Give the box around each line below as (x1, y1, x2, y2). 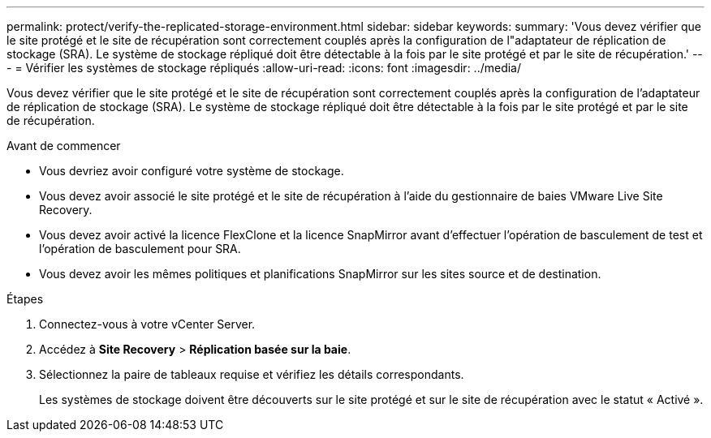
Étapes (6, 292, 44, 306)
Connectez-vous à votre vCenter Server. (39, 317, 256, 331)
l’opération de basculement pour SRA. (39, 242, 241, 255)
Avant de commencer (6, 139, 121, 152)
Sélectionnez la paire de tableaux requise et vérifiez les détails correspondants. (39, 367, 464, 381)
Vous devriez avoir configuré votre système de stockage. (39, 164, 344, 178)
